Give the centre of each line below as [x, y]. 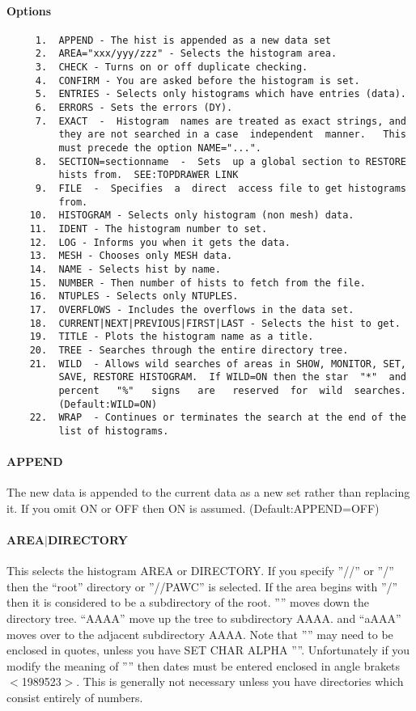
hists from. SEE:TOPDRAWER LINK [149, 175]
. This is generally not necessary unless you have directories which [240, 681]
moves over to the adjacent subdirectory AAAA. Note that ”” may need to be [200, 634]
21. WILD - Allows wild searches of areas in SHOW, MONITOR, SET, [218, 364]
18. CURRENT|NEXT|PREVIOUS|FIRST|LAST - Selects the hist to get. [215, 323]
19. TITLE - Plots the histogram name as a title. [172, 337]
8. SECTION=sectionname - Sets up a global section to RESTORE [221, 161]
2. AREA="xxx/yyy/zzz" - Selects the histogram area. [186, 54]
